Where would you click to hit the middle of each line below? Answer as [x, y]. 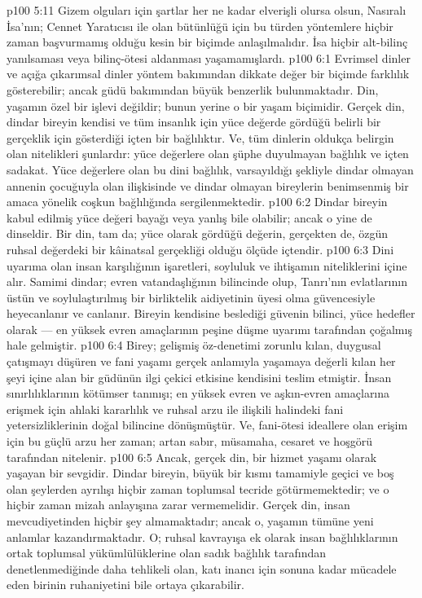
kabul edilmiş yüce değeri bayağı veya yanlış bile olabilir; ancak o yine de [189, 217]
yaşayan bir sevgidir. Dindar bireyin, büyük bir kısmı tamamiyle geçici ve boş [200, 473]
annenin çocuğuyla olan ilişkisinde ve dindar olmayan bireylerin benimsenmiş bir [208, 185]
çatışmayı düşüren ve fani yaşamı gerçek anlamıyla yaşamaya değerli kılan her [201, 361]
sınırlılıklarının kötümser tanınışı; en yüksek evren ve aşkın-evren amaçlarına [198, 393]
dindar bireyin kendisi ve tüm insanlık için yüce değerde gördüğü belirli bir [194, 122]
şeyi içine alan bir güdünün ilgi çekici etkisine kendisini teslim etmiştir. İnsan [199, 377]
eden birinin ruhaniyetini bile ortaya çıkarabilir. [125, 585]
